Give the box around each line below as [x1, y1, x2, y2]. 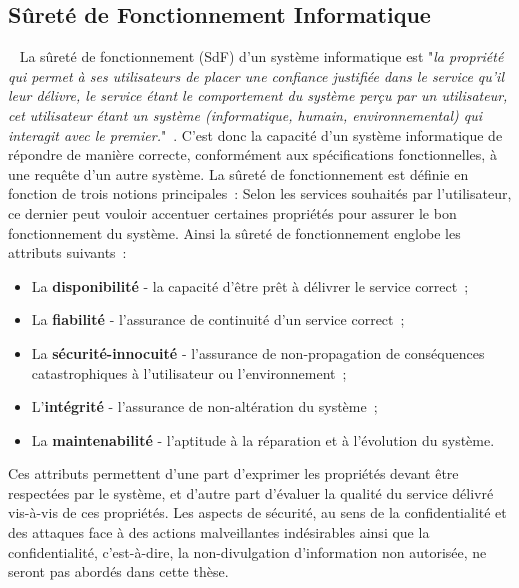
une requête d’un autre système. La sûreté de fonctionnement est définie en [8, 163, 469, 184]
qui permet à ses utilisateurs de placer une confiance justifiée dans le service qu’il [8, 65, 505, 86]
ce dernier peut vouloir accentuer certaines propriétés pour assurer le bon [8, 202, 457, 223]
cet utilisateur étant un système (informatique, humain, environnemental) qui [8, 104, 482, 125]
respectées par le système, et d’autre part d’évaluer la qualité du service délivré [8, 482, 494, 503]
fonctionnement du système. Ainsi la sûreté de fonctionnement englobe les [8, 222, 461, 243]
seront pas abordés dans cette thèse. [8, 561, 229, 582]
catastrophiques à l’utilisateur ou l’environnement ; [31, 362, 347, 383]
